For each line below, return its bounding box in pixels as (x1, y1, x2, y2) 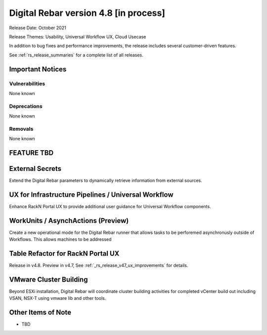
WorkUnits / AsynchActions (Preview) (9, 216, 129, 225)
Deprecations (9, 103, 43, 110)
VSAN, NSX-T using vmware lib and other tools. (9, 295, 106, 301)
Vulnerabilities (9, 80, 45, 87)
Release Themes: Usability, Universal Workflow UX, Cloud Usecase (9, 34, 146, 40)
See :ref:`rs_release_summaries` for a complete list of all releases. (9, 52, 143, 58)
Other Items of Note (9, 308, 72, 317)
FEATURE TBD (9, 149, 54, 157)
